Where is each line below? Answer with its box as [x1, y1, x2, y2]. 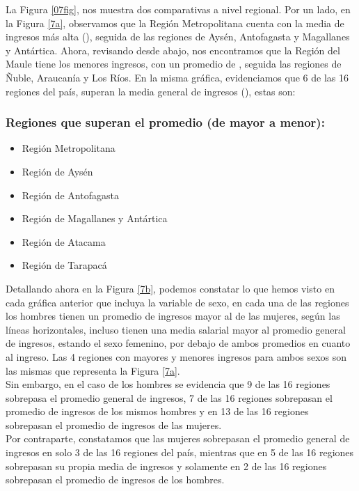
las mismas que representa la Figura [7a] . [6, 363, 180, 377]
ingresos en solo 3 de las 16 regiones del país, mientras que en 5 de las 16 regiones [6, 445, 354, 460]
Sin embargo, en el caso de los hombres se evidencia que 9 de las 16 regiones [6, 377, 330, 391]
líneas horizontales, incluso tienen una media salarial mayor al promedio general [6, 322, 346, 336]
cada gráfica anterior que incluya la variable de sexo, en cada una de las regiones [6, 295, 349, 309]
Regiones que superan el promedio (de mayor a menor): [6, 114, 325, 131]
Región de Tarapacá [22, 258, 107, 272]
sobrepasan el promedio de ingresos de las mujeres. [6, 417, 222, 432]
